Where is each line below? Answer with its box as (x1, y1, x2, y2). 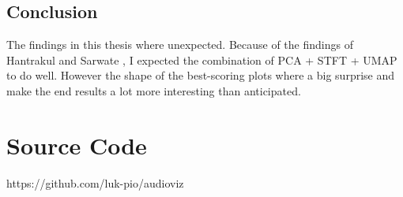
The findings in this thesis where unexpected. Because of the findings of (6, 36, 353, 53)
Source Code (6, 128, 147, 161)
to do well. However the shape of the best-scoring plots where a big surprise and (6, 67, 395, 84)
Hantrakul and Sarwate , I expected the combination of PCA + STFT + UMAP (6, 51, 397, 68)
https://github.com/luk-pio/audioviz (6, 174, 184, 191)
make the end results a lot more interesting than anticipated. (6, 82, 301, 98)
